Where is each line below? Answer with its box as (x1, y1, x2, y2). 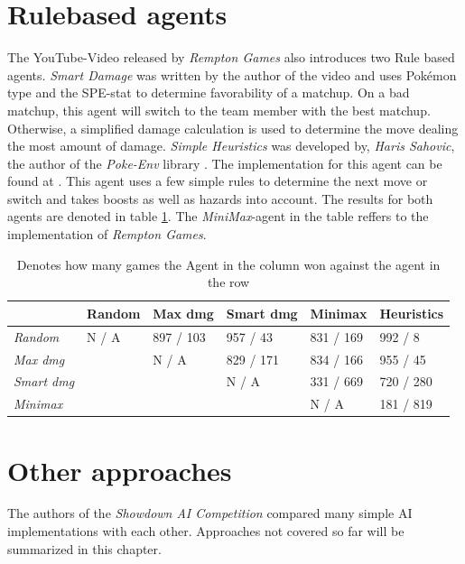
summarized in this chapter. (7, 539, 162, 558)
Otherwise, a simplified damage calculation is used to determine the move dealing (7, 118, 459, 137)
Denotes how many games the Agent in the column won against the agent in (16, 254, 441, 273)
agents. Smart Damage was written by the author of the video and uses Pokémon (7, 65, 457, 84)
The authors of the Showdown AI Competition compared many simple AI (7, 504, 413, 522)
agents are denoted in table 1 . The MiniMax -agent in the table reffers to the (7, 207, 429, 226)
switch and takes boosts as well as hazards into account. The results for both (7, 189, 433, 208)
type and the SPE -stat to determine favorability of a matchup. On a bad (7, 83, 410, 102)
